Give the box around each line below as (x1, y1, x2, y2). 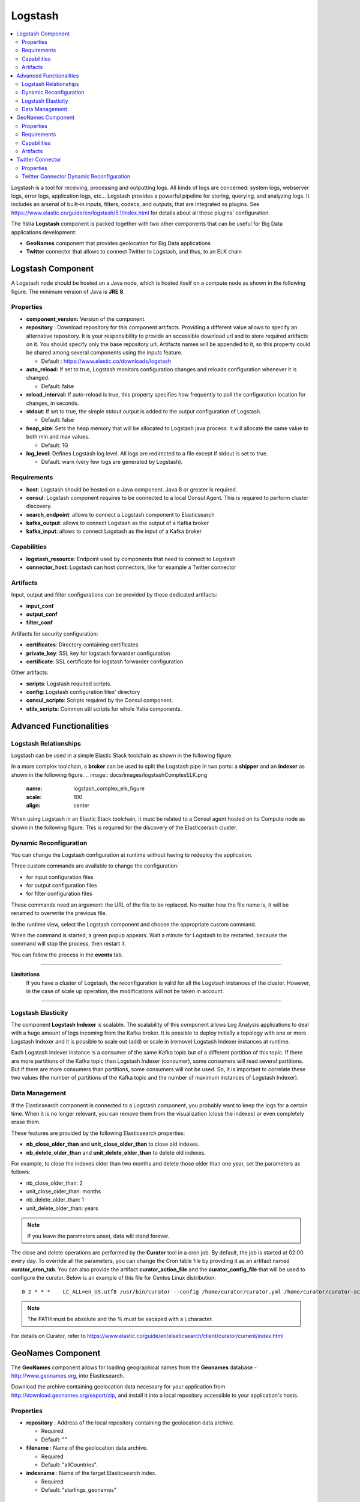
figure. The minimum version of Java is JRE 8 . (11, 288, 125, 295)
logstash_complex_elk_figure (73, 785, 145, 792)
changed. (26, 374, 50, 382)
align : (26, 801, 41, 809)
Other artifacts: (11, 669, 49, 676)
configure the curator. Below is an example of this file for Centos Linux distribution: (11, 1274, 216, 1282)
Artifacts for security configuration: (11, 630, 98, 637)
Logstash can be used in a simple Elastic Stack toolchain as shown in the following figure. (11, 752, 233, 759)
